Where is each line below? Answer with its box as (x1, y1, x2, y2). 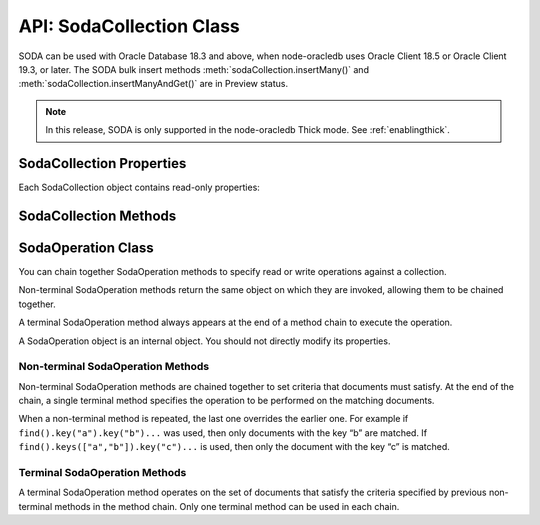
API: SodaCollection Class (18, 15, 240, 37)
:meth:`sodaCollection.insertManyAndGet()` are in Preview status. (18, 78, 289, 90)
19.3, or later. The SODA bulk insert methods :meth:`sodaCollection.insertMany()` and (18, 63, 370, 75)
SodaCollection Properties (18, 155, 187, 172)
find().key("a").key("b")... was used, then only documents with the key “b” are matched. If (18, 426, 428, 439)
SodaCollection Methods (18, 207, 177, 224)
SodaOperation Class (18, 239, 154, 256)
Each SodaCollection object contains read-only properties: (18, 181, 260, 194)
